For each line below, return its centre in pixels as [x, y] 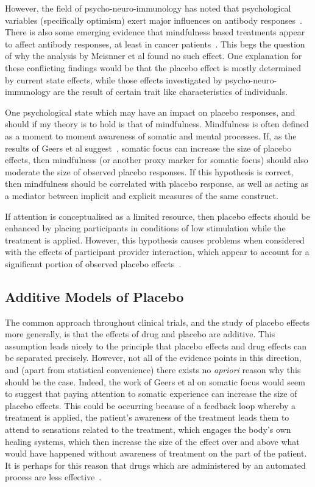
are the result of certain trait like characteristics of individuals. [171, 92]
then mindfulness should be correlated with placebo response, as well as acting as [157, 184]
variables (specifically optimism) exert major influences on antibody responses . [154, 20]
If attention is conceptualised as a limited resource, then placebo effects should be [157, 216]
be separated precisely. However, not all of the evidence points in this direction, [153, 358]
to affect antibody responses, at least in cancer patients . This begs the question [155, 44]
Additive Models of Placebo [94, 296]
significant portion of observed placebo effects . [93, 263]
